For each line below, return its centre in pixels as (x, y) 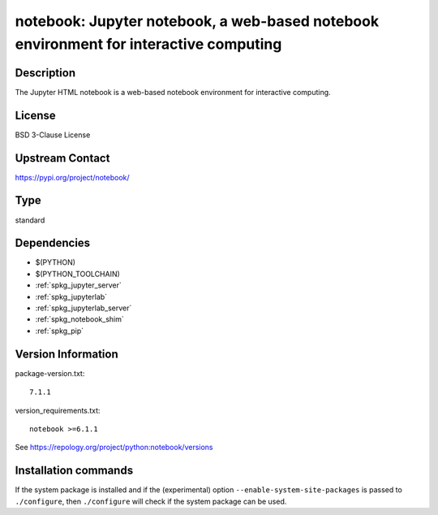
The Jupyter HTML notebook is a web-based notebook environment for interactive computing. (173, 92)
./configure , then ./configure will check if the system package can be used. (151, 501)
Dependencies (53, 243)
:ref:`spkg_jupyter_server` (78, 285)
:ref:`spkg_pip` (60, 331)
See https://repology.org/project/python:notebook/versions (114, 448)
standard (30, 220)
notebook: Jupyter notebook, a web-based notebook (197, 21)
